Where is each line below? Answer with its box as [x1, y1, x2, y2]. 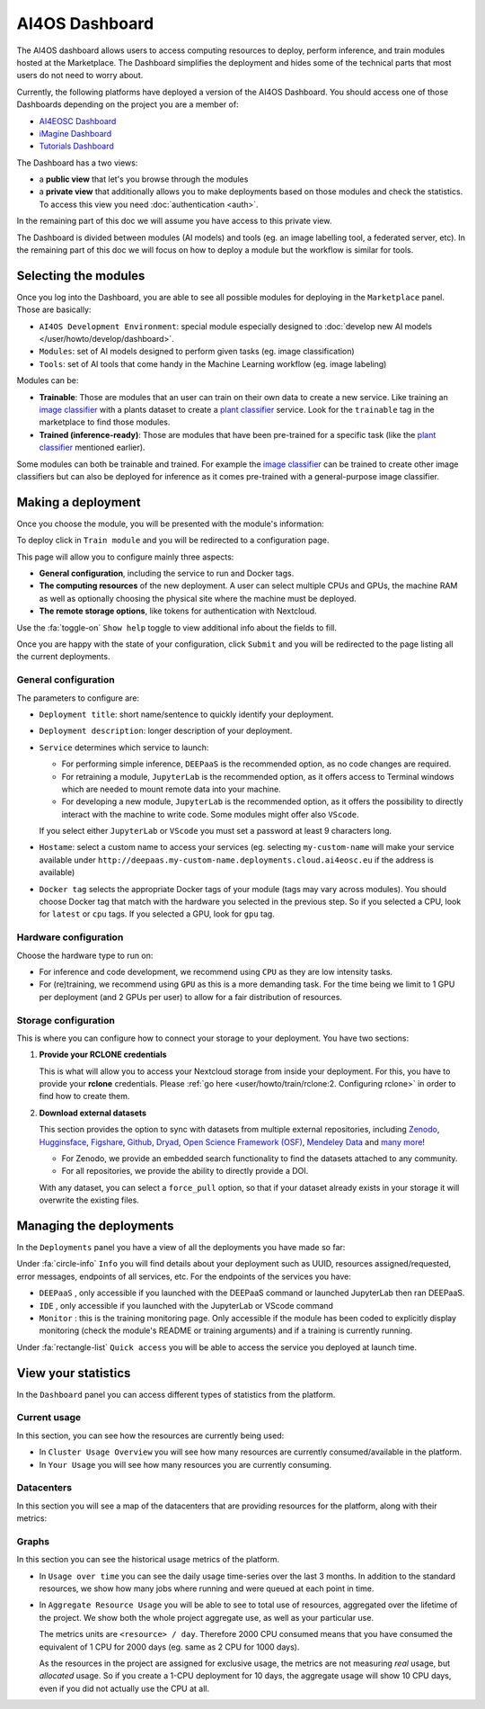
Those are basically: [16, 304, 92, 315]
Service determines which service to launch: [39, 742, 209, 753]
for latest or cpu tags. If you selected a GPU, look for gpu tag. [39, 908, 276, 919]
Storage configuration [16, 1014, 116, 1026]
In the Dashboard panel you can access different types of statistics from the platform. [16, 1389, 336, 1400]
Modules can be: [16, 375, 79, 386]
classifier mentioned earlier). [39, 442, 145, 453]
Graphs [16, 1535, 49, 1547]
